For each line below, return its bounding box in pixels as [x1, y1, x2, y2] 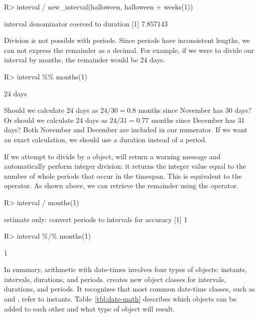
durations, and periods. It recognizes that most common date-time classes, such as [4, 284, 255, 294]
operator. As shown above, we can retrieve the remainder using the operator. [4, 180, 239, 191]
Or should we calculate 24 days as [4, 114, 108, 125]
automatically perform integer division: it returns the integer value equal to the [4, 161, 246, 171]
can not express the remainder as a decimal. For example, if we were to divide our [4, 44, 255, 55]
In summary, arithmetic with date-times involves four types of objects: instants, [4, 264, 247, 275]
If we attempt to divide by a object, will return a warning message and [4, 151, 221, 161]
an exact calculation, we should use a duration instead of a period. [4, 134, 207, 144]
